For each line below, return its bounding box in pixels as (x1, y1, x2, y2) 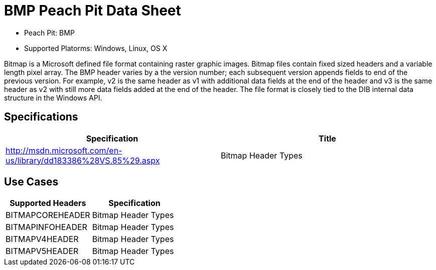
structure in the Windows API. (4, 93, 102, 102)
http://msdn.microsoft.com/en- (6, 145, 122, 155)
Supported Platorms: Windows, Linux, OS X (24, 43, 168, 52)
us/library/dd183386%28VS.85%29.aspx (6, 155, 160, 165)
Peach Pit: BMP (24, 28, 75, 37)
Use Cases (4, 175, 59, 188)
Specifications (4, 110, 78, 123)
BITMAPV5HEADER (6, 246, 79, 256)
